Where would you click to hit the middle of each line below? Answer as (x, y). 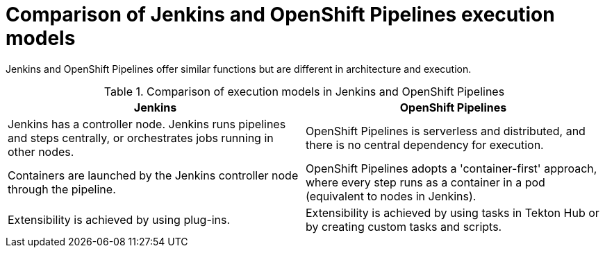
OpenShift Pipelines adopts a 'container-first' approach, (451, 168)
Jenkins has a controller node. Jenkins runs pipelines (147, 124)
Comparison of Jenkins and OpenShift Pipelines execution (280, 15)
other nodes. (41, 151)
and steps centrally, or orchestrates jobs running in (141, 138)
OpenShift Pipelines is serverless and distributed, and (446, 131)
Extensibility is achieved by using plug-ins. (119, 219)
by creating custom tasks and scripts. (404, 226)
